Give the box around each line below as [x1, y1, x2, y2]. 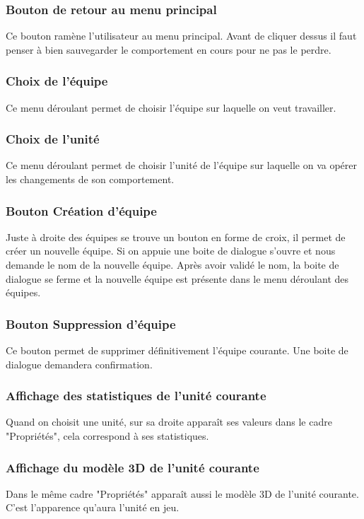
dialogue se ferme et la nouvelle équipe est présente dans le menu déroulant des [6, 271, 349, 286]
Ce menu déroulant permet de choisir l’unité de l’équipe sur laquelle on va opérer [6, 158, 357, 173]
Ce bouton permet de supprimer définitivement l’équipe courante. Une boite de [6, 343, 348, 358]
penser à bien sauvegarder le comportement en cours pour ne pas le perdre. [6, 42, 331, 57]
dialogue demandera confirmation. [6, 356, 153, 371]
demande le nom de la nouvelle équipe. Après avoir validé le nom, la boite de [6, 257, 339, 272]
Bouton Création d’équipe [6, 202, 157, 219]
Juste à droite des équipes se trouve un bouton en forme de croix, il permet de [6, 229, 346, 244]
